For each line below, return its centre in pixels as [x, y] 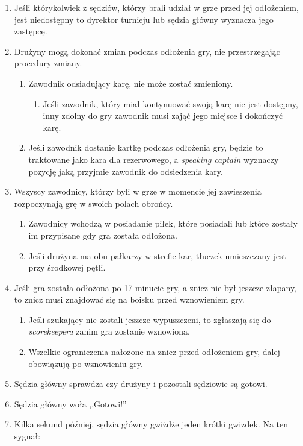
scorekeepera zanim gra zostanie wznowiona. [109, 331]
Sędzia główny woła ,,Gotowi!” [70, 404]
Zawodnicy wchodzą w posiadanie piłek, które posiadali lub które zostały [163, 223]
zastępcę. [31, 31]
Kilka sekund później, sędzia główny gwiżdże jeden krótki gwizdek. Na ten [151, 424]
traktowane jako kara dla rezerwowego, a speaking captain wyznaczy [154, 159]
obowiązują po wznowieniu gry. [86, 363]
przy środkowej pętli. [67, 267]
